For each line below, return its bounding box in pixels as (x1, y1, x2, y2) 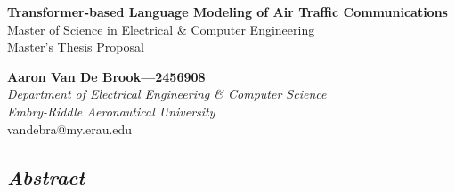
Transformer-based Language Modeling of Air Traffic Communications (7, 3, 448, 20)
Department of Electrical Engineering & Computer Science (7, 84, 327, 103)
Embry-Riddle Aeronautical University (7, 101, 215, 120)
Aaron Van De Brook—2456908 (7, 67, 206, 85)
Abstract (7, 163, 85, 190)
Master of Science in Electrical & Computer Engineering (7, 20, 315, 38)
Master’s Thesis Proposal (7, 37, 144, 56)
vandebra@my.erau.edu (7, 119, 133, 138)
